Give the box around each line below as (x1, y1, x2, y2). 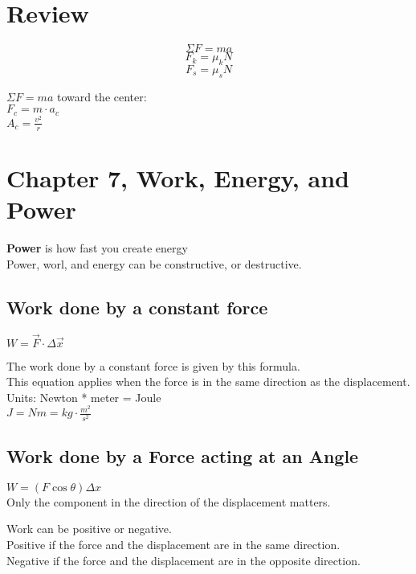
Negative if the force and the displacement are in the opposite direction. (6, 551, 361, 568)
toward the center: (56, 88, 147, 105)
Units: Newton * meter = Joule (6, 388, 161, 405)
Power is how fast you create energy (6, 239, 188, 256)
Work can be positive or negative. (6, 520, 172, 537)
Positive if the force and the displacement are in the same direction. (6, 535, 341, 552)
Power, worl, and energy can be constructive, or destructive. (6, 255, 302, 272)
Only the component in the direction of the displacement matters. (6, 493, 331, 510)
